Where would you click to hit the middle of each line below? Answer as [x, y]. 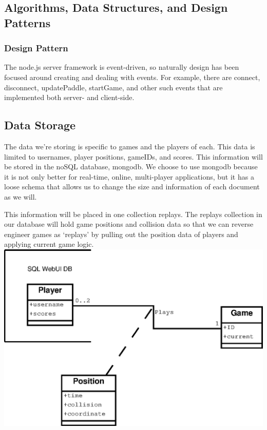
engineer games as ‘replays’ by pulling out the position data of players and [121, 234]
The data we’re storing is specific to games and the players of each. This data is [130, 146]
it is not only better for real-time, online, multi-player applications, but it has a [129, 176]
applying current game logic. [49, 244]
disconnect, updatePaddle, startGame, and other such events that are [113, 87]
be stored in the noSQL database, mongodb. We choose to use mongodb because [131, 167]
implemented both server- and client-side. [69, 97]
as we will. [21, 196]
